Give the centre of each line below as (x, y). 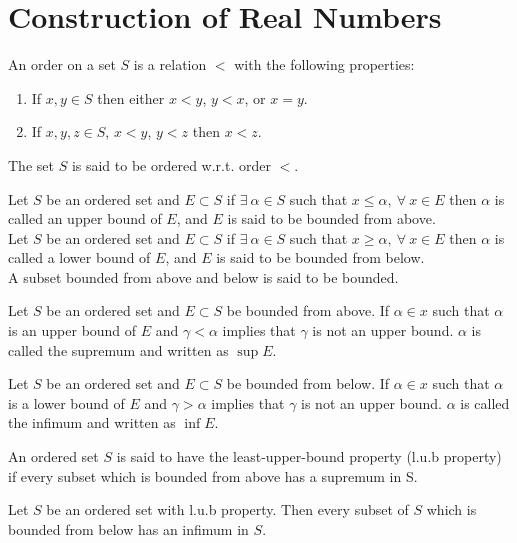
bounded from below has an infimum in (128, 528)
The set (31, 164)
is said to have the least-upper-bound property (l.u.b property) (309, 456)
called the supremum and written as (118, 349)
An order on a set (62, 64)
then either (131, 97)
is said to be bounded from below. (320, 257)
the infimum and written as (92, 422)
